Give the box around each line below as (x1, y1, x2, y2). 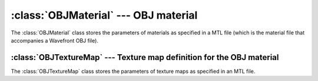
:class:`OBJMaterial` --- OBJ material (11, 9, 198, 22)
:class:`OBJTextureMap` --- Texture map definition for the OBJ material (11, 52, 279, 62)
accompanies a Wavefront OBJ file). (11, 37, 98, 44)
